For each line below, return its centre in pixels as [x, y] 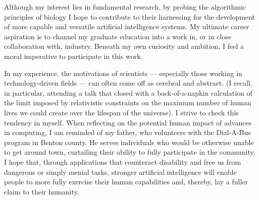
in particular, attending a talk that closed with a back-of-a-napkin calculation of [128, 92]
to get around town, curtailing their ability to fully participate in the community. [130, 152]
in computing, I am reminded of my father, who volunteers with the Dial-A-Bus [127, 132]
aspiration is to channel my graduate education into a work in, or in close [118, 36]
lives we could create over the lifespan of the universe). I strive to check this [121, 112]
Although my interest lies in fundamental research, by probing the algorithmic [125, 7]
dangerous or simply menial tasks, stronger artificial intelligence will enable [120, 172]
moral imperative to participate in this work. [73, 56]
